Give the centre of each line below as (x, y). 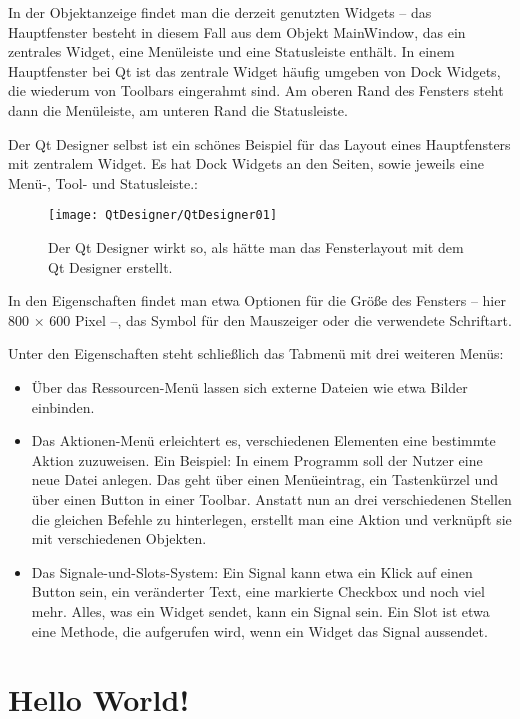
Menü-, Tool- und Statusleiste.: (103, 182)
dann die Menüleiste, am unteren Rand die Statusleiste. (178, 109)
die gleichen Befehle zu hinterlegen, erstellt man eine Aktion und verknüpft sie (271, 518)
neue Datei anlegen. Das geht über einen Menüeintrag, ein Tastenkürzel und (264, 479)
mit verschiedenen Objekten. (119, 538)
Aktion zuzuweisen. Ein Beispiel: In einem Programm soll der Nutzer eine (257, 459)
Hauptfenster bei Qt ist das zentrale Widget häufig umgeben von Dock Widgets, (254, 70)
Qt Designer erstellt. (110, 266)
